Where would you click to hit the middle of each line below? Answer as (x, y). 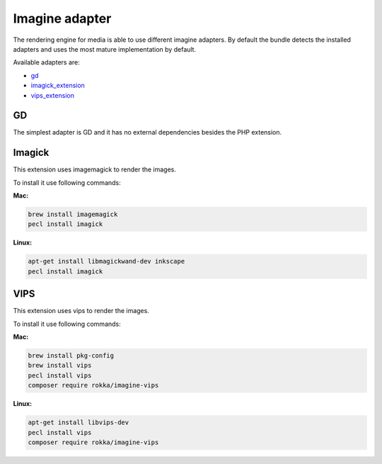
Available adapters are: (47, 62)
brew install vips (60, 366)
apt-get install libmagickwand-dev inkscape (106, 261)
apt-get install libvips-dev (79, 423)
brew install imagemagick (73, 215)
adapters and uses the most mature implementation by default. (105, 49)
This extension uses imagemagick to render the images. (95, 169)
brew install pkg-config (71, 356)
